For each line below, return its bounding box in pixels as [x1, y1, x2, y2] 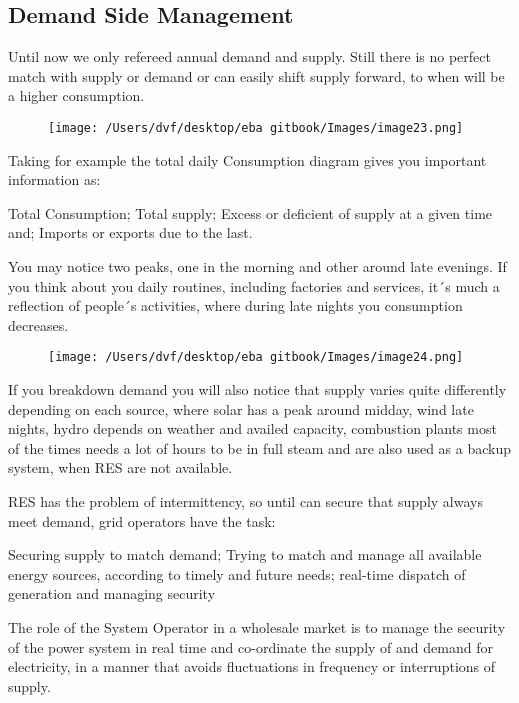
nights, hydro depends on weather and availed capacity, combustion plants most [8, 418, 497, 439]
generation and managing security [8, 583, 216, 604]
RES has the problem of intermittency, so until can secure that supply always [8, 491, 483, 512]
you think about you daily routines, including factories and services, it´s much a [8, 275, 500, 296]
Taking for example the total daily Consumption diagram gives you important [8, 149, 487, 170]
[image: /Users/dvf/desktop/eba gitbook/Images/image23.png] [48, 120, 464, 135]
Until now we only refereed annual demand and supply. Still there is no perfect [8, 46, 491, 67]
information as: [8, 169, 101, 190]
